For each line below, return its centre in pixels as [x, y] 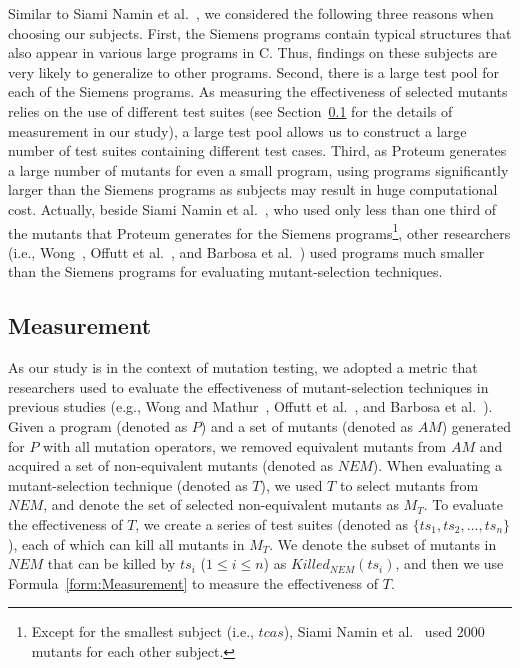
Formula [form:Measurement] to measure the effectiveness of [193, 582]
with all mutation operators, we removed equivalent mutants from [245, 445]
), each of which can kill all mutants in [126, 543]
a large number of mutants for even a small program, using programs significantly [258, 169]
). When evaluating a [437, 465]
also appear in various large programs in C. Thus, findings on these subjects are [252, 52]
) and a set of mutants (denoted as [306, 425]
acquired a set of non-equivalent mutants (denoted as [170, 465]
